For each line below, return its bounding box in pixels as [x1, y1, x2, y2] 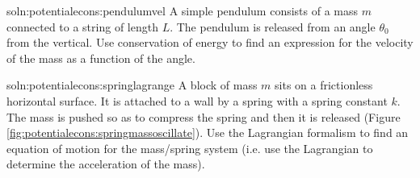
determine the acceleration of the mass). [6, 155, 205, 172]
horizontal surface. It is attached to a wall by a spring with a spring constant [6, 92, 388, 109]
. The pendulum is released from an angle [170, 18, 376, 35]
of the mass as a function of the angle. [6, 49, 195, 66]
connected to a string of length [6, 18, 158, 35]
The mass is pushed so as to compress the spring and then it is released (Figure [6, 108, 401, 125]
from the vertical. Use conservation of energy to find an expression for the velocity [6, 34, 414, 51]
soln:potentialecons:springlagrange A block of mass [6, 77, 258, 93]
